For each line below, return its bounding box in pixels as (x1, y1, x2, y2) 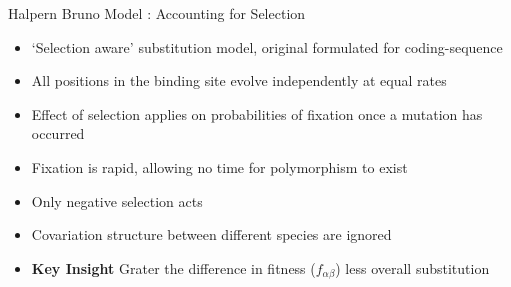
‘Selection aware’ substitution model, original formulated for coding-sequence (31, 36, 503, 57)
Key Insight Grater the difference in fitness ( (31, 257, 316, 278)
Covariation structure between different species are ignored (31, 224, 392, 245)
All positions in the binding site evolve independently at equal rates (31, 70, 447, 91)
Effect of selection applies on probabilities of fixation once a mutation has (31, 103, 483, 124)
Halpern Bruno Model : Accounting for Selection (8, 3, 306, 23)
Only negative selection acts (31, 190, 203, 211)
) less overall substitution (335, 257, 490, 278)
